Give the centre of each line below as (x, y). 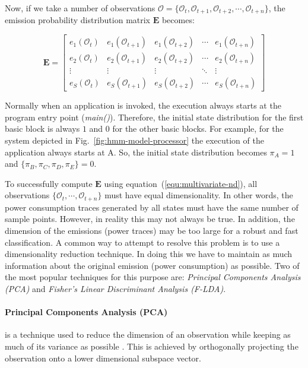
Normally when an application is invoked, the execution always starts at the (143, 105)
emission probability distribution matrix (78, 20)
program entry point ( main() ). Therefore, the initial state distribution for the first (154, 117)
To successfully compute (49, 183)
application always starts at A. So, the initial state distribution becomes (136, 152)
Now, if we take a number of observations (80, 8)
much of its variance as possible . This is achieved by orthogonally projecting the (152, 346)
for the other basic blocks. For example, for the (198, 129)
